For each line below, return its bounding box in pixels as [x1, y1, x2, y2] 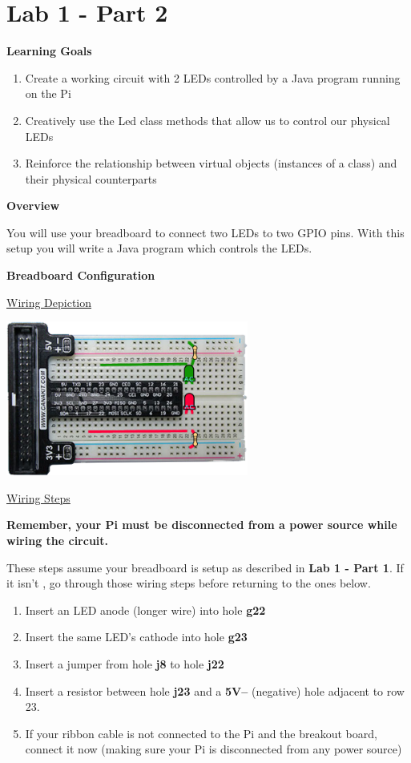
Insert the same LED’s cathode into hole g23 [25, 628, 248, 645]
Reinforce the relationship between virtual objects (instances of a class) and [25, 155, 397, 172]
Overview [6, 197, 60, 214]
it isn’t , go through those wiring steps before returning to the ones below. [6, 575, 371, 591]
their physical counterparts [25, 170, 157, 187]
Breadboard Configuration [6, 267, 155, 284]
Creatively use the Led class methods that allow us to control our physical [25, 111, 390, 128]
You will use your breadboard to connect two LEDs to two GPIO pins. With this [6, 224, 405, 240]
